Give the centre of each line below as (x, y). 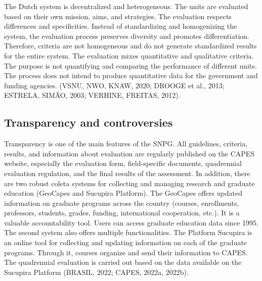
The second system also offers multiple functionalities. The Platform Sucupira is (128, 232)
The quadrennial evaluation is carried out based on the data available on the (123, 262)
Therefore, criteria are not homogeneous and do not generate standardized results (130, 46)
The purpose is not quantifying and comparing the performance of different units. (130, 65)
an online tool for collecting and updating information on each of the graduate (126, 242)
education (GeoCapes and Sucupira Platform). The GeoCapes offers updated (123, 193)
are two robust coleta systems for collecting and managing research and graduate (129, 183)
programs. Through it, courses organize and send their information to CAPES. (126, 252)
